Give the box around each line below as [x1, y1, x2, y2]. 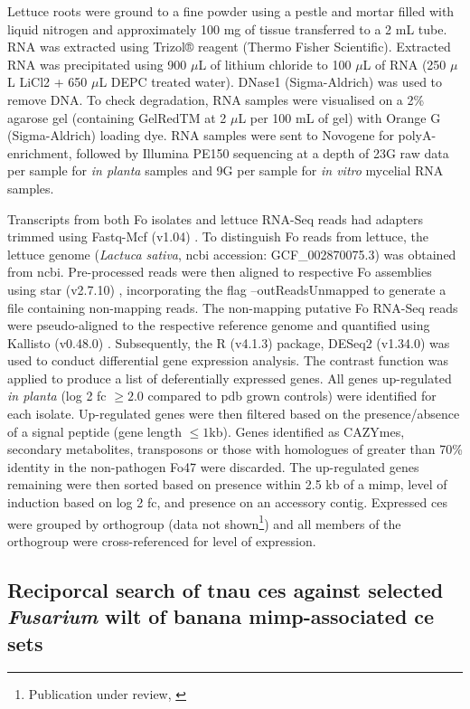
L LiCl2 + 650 [7, 72, 88, 91]
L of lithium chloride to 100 [198, 54, 352, 73]
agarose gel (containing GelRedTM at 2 [7, 108, 227, 127]
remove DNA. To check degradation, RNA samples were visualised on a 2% [7, 90, 425, 109]
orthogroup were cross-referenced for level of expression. [7, 531, 316, 550]
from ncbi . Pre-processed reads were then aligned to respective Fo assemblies [7, 262, 432, 281]
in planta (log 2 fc [7, 386, 107, 405]
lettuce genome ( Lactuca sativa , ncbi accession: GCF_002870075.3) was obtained [7, 244, 456, 263]
